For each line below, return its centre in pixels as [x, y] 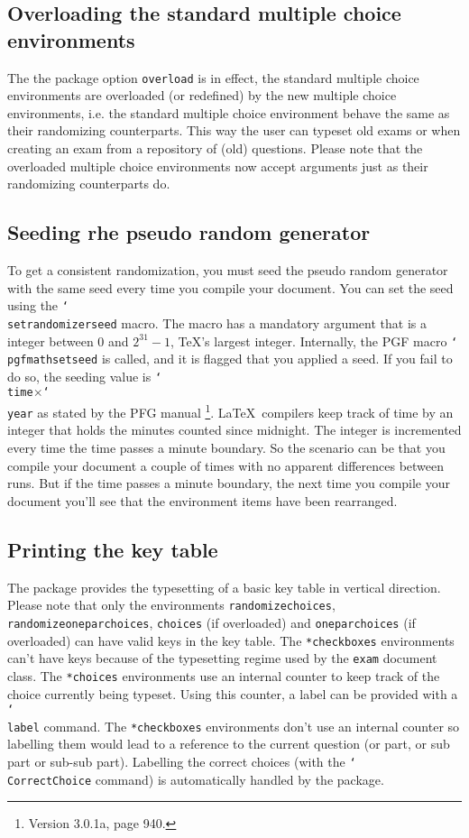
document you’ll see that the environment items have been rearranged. [202, 500]
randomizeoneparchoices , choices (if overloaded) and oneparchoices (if [212, 622]
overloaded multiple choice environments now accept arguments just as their [218, 166]
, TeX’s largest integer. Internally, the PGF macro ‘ [314, 341]
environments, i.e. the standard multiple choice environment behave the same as [229, 112]
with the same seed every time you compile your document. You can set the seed [230, 287]
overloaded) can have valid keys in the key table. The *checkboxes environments [231, 640]
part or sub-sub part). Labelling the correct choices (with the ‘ [182, 761]
